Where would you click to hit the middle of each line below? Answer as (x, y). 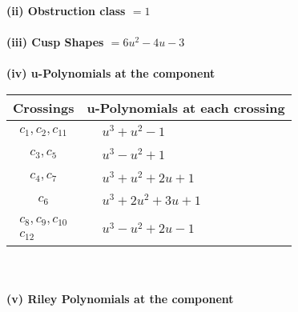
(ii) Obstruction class (66, 10)
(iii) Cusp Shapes (55, 42)
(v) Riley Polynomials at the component (120, 298)
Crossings (44, 107)
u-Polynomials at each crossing (186, 107)
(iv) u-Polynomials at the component (111, 73)
